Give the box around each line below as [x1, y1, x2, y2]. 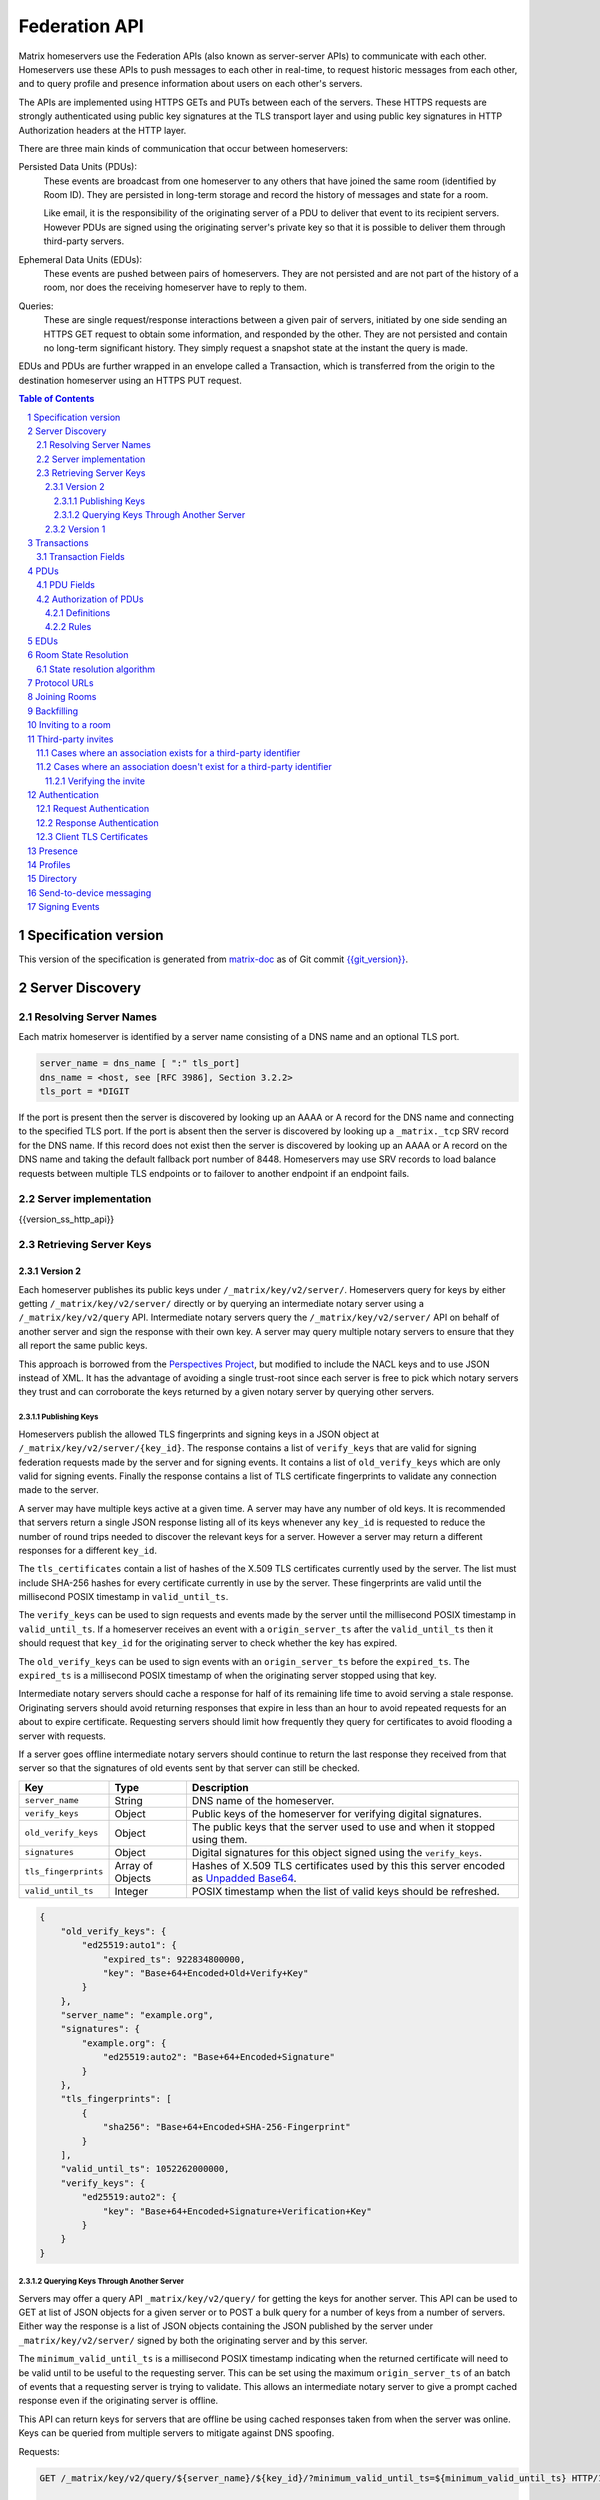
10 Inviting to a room [27, 719, 111, 731]
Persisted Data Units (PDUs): [18, 161, 137, 173]
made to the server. [18, 1484, 99, 1496]
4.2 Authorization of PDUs [36, 593, 144, 605]
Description [191, 1780, 249, 1794]
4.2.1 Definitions [45, 607, 111, 619]
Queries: [18, 300, 54, 312]
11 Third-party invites [27, 733, 114, 745]
